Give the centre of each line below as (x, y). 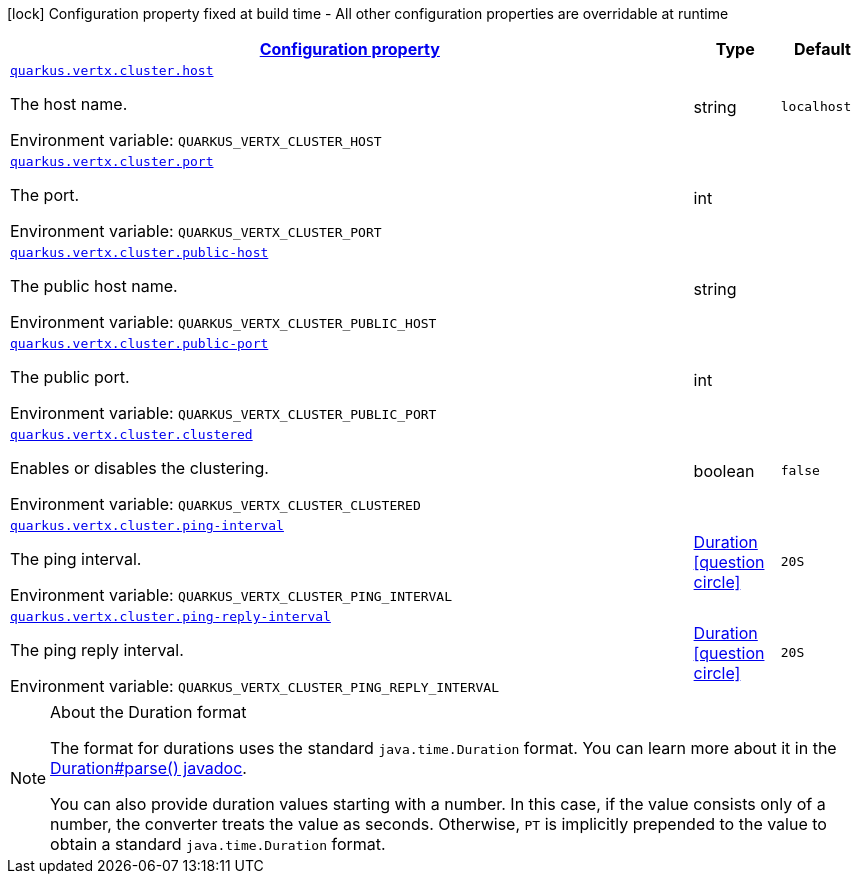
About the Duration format (148, 712)
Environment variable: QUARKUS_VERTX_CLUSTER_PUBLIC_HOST (223, 322)
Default (822, 49)
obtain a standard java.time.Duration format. (218, 844)
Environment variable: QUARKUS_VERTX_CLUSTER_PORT (196, 231)
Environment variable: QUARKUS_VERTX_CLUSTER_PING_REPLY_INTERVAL (254, 686)
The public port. (70, 377)
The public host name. (94, 286)
